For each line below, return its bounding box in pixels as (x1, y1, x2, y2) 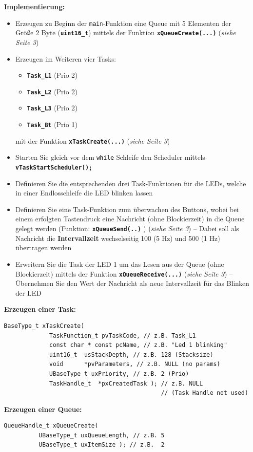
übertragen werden (15, 242, 72, 253)
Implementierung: (4, 1, 65, 11)
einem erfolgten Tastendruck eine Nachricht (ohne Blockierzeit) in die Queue (15, 214, 245, 224)
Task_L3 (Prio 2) (27, 103, 78, 113)
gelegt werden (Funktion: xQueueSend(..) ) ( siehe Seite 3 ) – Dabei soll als (15, 223, 239, 234)
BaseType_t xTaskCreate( (4, 322, 84, 329)
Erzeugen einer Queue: (4, 404, 82, 414)
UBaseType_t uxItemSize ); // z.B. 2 (39, 441, 165, 449)
